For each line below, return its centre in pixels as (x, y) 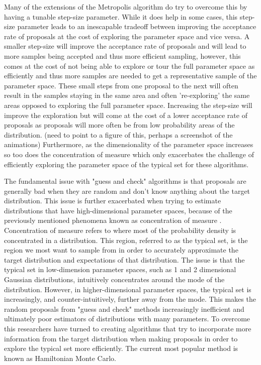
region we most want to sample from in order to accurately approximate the (121, 250)
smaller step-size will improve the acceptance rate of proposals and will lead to (125, 46)
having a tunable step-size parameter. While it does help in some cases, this (121, 16)
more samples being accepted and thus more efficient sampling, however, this (122, 55)
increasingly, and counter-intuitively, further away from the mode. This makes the (130, 299)
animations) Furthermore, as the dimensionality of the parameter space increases (129, 144)
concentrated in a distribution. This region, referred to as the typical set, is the (126, 240)
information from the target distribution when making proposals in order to (121, 338)
